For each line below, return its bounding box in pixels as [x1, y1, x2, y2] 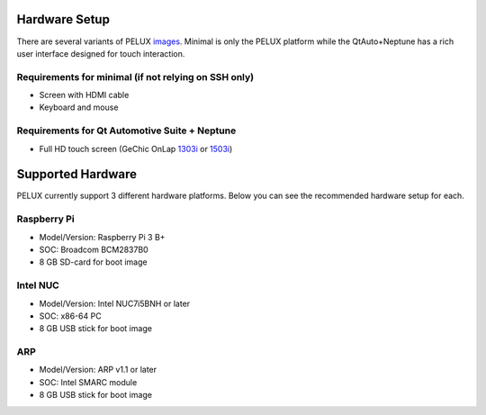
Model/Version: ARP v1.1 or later [39, 365, 157, 375]
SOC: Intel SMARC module [39, 376, 138, 387]
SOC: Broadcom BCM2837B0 [39, 244, 148, 256]
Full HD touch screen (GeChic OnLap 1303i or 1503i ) [39, 143, 233, 154]
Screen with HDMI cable [39, 90, 130, 101]
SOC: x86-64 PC [39, 311, 103, 321]
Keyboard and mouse [39, 102, 119, 113]
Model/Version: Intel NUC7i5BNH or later [39, 298, 191, 309]
